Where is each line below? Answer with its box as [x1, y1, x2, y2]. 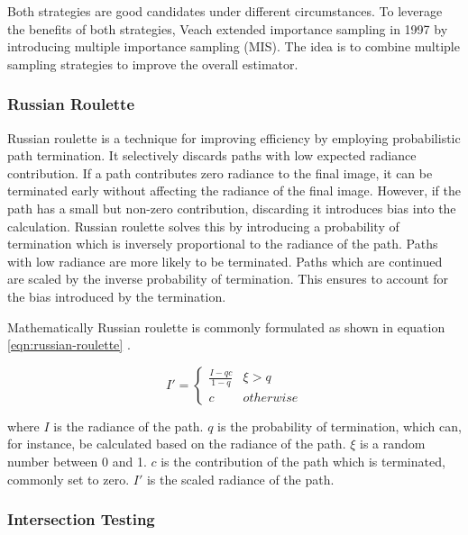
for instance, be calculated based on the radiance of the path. [7, 434, 346, 453]
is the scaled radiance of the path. [146, 469, 335, 488]
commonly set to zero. [7, 469, 130, 488]
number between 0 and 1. [7, 451, 147, 470]
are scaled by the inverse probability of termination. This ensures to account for [7, 269, 449, 288]
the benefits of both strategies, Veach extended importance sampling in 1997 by [7, 19, 448, 38]
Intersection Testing [7, 508, 155, 530]
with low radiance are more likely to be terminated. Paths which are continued [7, 251, 443, 270]
